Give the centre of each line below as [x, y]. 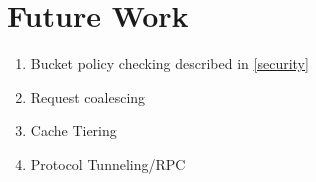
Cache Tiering [73, 130]
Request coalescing [88, 96]
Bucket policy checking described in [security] [169, 63]
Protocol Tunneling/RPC [108, 163]
